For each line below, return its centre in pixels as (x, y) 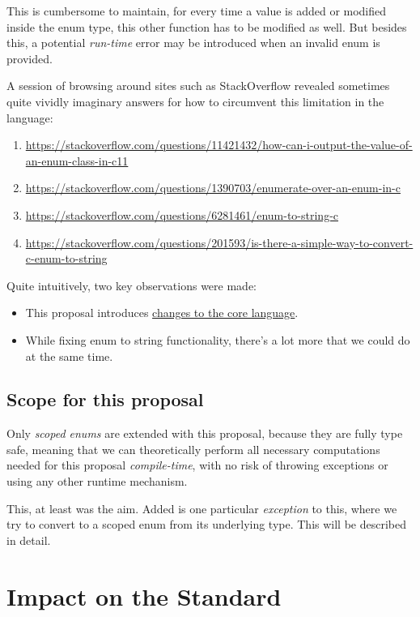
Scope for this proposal (105, 399)
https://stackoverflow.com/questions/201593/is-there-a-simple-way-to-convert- (219, 242)
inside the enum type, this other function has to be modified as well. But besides (207, 26)
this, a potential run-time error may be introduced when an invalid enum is (193, 43)
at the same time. (69, 356)
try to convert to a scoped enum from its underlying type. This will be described (207, 524)
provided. (30, 58)
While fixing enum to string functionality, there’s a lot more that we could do (218, 339)
